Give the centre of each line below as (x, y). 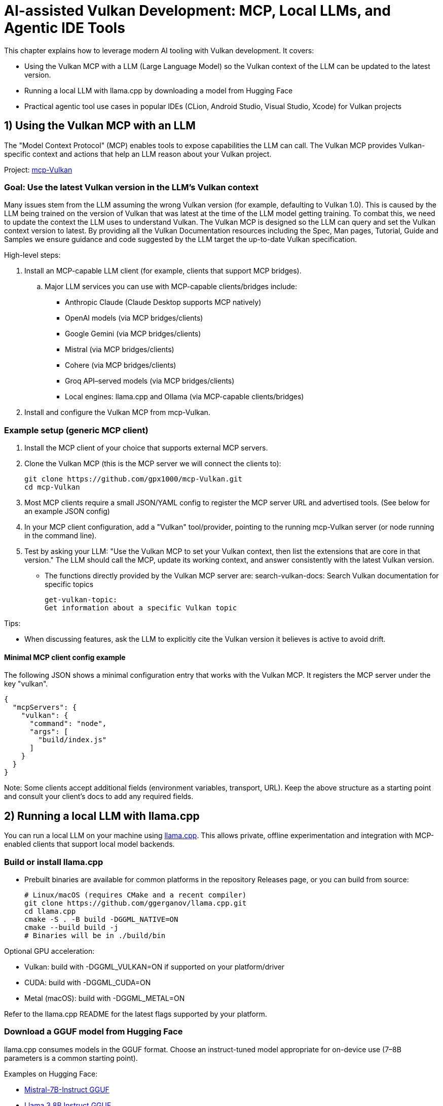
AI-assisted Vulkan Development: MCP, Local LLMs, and (197, 11)
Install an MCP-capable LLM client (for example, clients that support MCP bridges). (163, 271)
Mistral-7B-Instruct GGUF (67, 1089)
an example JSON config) (67, 511)
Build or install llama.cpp (54, 862)
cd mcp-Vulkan (52, 487)
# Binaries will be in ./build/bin (95, 935)
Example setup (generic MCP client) (76, 430)
